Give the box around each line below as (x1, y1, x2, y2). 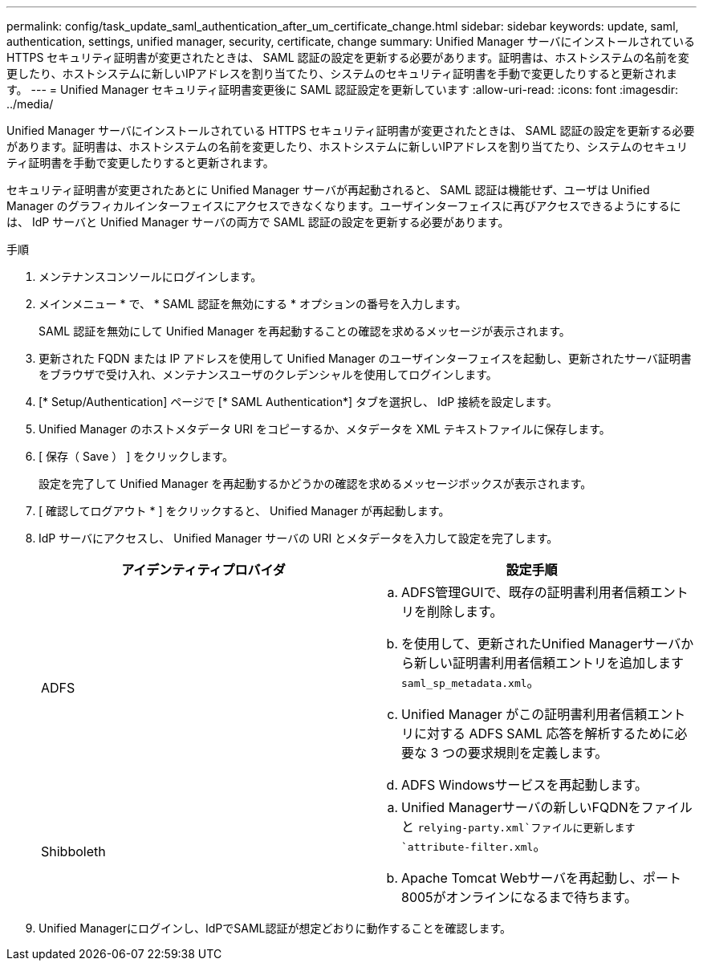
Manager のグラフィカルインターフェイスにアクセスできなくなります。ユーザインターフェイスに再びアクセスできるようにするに (6, 199, 681, 213)
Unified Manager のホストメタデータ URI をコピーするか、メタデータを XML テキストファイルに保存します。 (39, 422, 611, 436)
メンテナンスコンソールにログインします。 (39, 270, 262, 283)
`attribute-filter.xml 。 (401, 838, 547, 854)
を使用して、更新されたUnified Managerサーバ (401, 636, 681, 652)
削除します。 (427, 603, 503, 620)
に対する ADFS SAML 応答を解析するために (414, 725, 675, 742)
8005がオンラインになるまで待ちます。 (401, 889, 637, 905)
